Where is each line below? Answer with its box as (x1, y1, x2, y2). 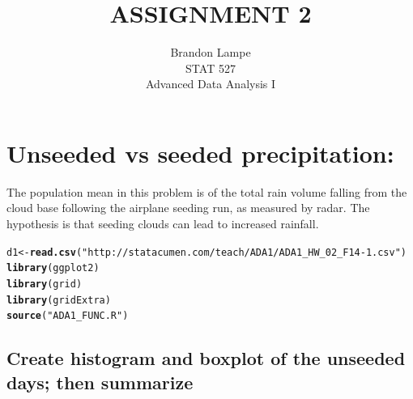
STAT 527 (185, 59, 236, 76)
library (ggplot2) (6, 262, 100, 274)
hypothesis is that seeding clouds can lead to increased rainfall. (6, 215, 319, 232)
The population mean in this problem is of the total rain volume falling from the (6, 183, 407, 200)
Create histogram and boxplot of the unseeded (6, 346, 406, 371)
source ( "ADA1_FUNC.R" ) (6, 310, 129, 322)
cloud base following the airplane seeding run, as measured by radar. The (6, 199, 370, 216)
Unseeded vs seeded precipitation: (6, 136, 394, 169)
